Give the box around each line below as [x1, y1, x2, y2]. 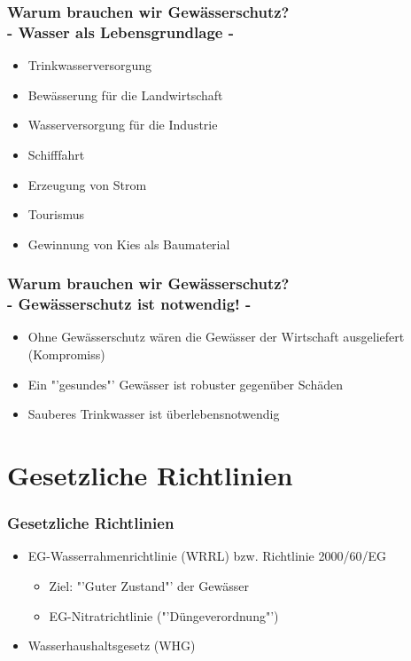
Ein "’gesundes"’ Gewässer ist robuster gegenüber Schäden [27, 374, 343, 393]
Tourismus [27, 205, 84, 224]
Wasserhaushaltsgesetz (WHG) [27, 636, 196, 655]
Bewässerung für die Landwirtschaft [27, 85, 223, 104]
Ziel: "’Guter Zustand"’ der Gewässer [49, 577, 249, 594]
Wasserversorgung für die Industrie [27, 115, 218, 134]
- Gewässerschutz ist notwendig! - [7, 293, 252, 315]
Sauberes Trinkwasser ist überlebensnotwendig [27, 405, 280, 423]
